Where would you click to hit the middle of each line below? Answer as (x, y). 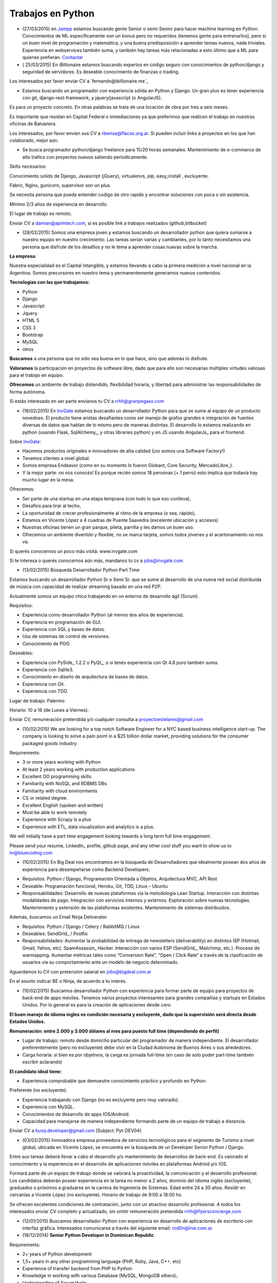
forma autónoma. (28, 392)
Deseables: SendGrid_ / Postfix (55, 934)
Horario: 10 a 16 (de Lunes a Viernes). (49, 710)
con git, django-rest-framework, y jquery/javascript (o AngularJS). (92, 98)
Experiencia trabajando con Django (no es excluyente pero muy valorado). (101, 1100)
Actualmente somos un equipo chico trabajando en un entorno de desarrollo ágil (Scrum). (104, 596)
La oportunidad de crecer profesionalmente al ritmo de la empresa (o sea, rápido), (109, 513)
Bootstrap (33, 335)
